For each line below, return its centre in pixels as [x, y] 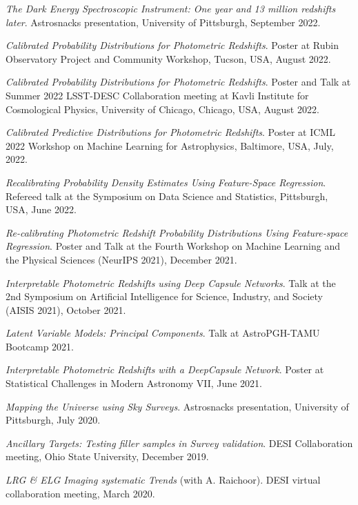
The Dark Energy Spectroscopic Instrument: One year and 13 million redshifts [171, 8]
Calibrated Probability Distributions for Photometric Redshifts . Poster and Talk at [178, 82]
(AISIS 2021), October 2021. [66, 309]
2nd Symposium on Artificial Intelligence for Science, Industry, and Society [164, 296]
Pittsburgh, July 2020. [53, 420]
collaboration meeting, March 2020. [80, 493]
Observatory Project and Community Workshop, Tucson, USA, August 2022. [168, 58]
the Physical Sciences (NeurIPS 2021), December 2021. [121, 259]
